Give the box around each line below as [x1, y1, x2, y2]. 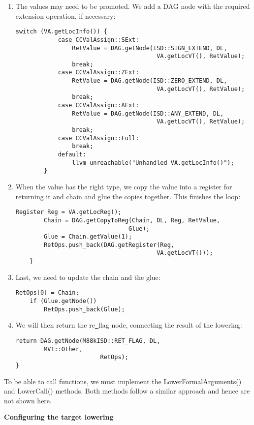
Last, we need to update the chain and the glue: [15, 272, 160, 282]
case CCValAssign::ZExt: [58, 69, 139, 76]
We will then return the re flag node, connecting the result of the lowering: [15, 320, 242, 330]
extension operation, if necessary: [15, 10, 116, 21]
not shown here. [4, 395, 52, 405]
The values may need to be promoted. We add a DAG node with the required [15, 1, 250, 11]
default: [58, 151, 86, 158]
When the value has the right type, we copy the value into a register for [15, 182, 232, 191]
